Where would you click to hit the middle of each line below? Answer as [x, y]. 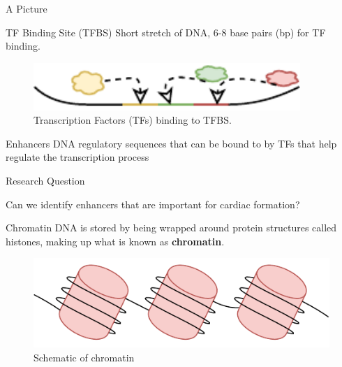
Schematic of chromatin [84, 357]
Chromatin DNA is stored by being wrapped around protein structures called [171, 228]
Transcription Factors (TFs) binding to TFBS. [133, 120]
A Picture [27, 8]
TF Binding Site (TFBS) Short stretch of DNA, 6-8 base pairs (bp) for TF [166, 32]
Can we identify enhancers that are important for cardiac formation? [153, 204]
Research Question [45, 180]
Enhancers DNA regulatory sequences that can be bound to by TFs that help [171, 143]
